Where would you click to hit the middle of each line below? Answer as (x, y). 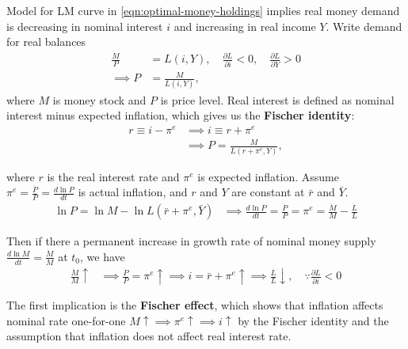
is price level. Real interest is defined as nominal (277, 99)
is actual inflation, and (133, 192)
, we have (103, 256)
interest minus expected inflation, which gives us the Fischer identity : (181, 115)
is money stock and (99, 99)
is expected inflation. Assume (268, 176)
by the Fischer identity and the (313, 320)
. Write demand (364, 26)
